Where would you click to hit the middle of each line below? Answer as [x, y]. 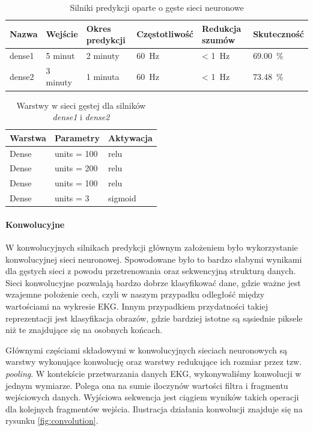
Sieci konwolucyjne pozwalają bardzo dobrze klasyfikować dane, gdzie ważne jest [153, 282]
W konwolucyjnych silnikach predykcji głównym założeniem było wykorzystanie [152, 247]
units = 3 [72, 198]
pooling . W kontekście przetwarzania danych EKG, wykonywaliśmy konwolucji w [153, 373]
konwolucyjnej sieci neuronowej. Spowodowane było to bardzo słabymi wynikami [154, 259]
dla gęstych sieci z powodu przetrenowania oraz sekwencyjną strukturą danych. [151, 271]
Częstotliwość [165, 34]
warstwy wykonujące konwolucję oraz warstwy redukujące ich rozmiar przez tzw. [154, 362]
